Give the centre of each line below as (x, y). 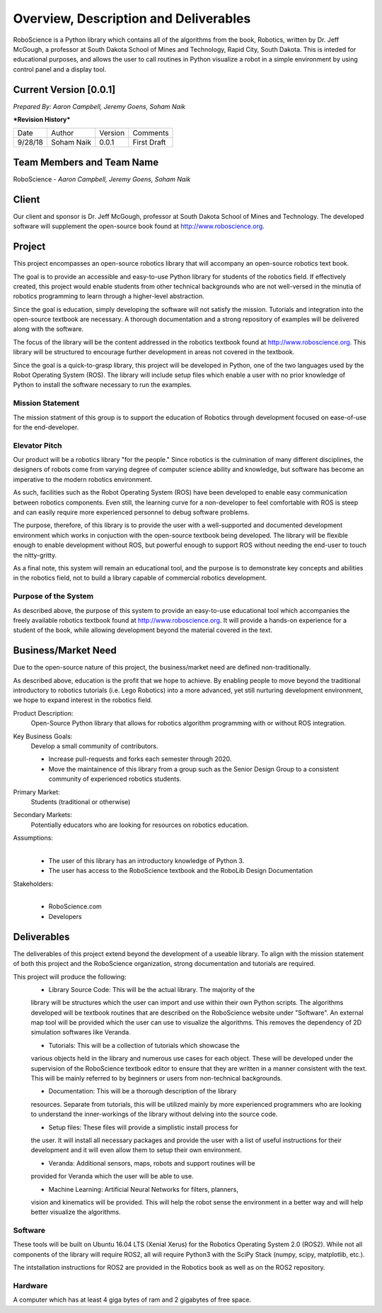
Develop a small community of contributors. (94, 746)
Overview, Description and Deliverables (132, 18)
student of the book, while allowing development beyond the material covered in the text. (143, 630)
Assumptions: (33, 838)
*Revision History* (42, 120)
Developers (65, 916)
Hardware (30, 1286)
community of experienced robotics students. (115, 779)
